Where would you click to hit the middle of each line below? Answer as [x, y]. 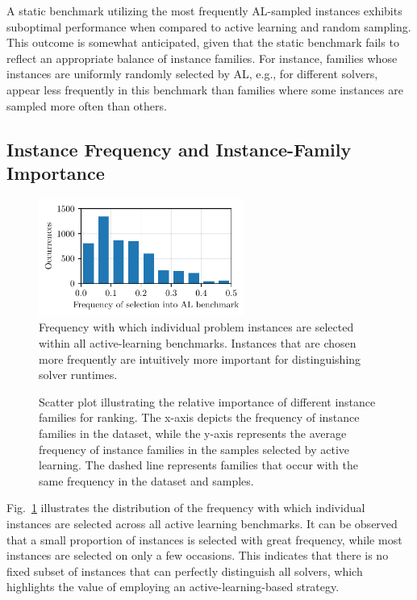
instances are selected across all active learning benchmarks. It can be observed [202, 523]
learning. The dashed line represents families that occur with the [198, 465]
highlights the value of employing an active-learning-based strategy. [173, 587]
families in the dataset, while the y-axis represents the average [193, 433]
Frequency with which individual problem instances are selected [196, 327]
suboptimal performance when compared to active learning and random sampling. [209, 26]
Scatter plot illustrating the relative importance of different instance [207, 401]
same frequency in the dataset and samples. [146, 480]
